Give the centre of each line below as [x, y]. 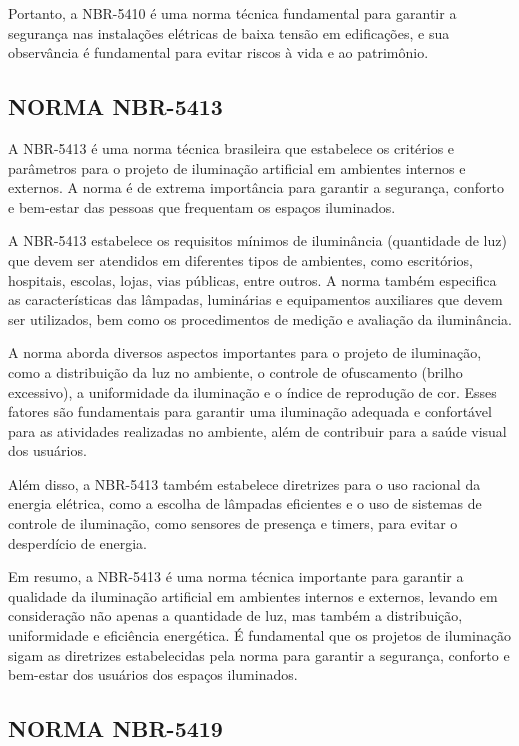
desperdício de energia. [77, 542]
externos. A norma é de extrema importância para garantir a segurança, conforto [256, 187]
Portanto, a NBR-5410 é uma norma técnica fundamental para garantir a [232, 13]
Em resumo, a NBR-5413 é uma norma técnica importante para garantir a [236, 576]
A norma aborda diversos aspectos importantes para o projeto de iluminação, [245, 352]
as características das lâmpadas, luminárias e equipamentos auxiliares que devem [255, 299]
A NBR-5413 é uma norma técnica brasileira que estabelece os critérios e [231, 147]
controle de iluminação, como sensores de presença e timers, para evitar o [233, 523]
